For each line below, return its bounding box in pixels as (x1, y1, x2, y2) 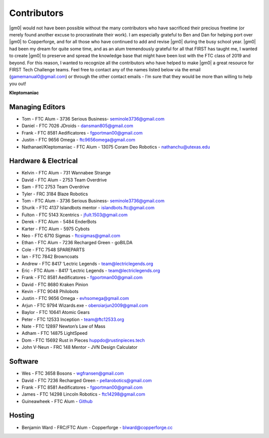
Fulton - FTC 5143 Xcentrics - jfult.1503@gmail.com (21, 212, 128, 218)
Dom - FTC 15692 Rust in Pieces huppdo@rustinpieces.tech (21, 337, 145, 343)
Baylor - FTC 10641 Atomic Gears (21, 309, 90, 315)
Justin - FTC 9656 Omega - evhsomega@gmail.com (21, 295, 129, 301)
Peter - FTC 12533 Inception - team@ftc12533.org (21, 316, 125, 322)
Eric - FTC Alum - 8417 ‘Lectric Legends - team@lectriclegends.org (21, 267, 160, 274)
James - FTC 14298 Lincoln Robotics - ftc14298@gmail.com (21, 391, 145, 397)
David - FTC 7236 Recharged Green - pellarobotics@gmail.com (21, 377, 152, 383)
